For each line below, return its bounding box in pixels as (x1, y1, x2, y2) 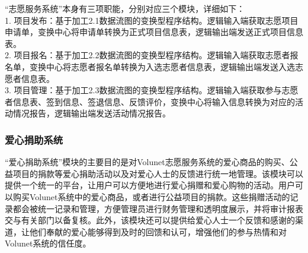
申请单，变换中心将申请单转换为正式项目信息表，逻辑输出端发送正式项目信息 (5, 26, 303, 38)
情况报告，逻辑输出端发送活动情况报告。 (12, 107, 171, 119)
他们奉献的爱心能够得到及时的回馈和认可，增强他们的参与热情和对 (29, 225, 287, 238)
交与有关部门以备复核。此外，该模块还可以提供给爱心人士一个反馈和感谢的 (5, 214, 295, 226)
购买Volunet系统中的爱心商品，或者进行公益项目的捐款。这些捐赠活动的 (12, 190, 290, 203)
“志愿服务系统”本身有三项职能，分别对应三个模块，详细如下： (5, 2, 245, 14)
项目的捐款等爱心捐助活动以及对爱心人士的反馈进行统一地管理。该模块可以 (12, 167, 303, 179)
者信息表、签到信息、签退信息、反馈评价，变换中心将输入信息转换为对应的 (5, 95, 295, 107)
